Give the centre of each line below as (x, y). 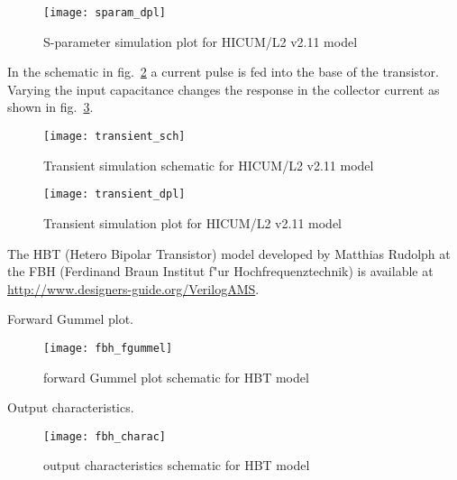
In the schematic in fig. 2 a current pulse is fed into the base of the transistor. (223, 72)
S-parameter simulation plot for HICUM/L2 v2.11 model (201, 41)
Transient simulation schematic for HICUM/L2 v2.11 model (209, 165)
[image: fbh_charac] (105, 436)
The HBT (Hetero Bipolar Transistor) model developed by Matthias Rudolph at (229, 253)
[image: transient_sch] (114, 137)
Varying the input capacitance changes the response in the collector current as (224, 89)
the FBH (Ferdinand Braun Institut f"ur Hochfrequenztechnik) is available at (220, 271)
